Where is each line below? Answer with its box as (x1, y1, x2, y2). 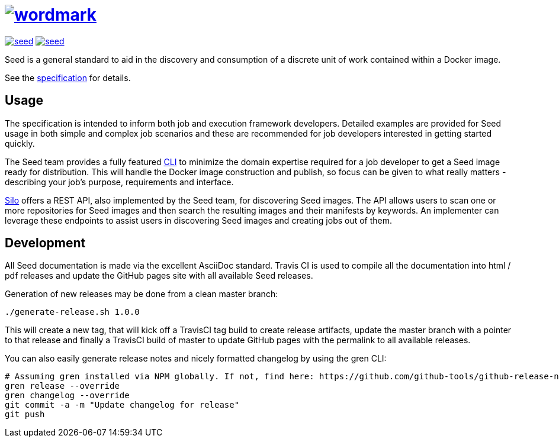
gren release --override (5, 381, 120, 391)
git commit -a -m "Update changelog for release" (5, 400, 240, 410)
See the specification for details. (5, 72, 131, 83)
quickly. (5, 138, 35, 149)
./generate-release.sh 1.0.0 (5, 307, 140, 317)
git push (5, 409, 45, 420)
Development (5, 235, 86, 251)
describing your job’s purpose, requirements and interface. (5, 176, 234, 187)
